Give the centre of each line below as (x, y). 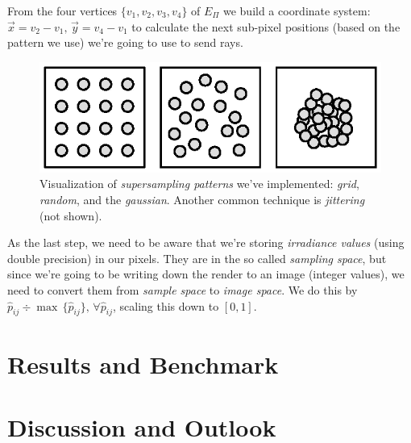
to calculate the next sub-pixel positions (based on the (266, 26)
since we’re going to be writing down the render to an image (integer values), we (206, 274)
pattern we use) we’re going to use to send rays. (125, 42)
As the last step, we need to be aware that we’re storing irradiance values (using (206, 242)
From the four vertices (62, 10)
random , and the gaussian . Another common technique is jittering (202, 199)
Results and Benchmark (143, 364)
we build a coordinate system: (297, 10)
